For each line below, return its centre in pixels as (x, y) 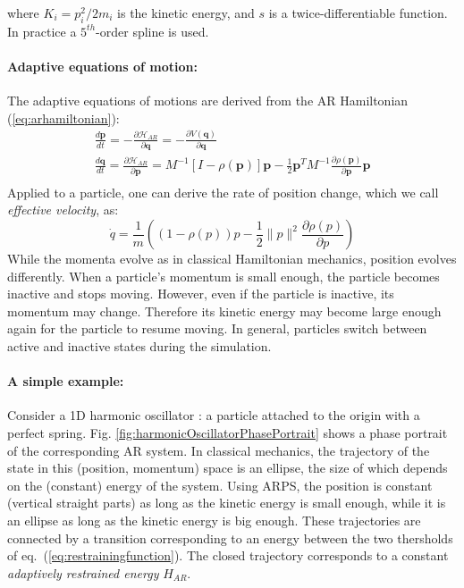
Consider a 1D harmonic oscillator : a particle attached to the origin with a (214, 415)
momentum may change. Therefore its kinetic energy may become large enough (224, 311)
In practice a (42, 31)
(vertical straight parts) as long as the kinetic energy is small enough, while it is (227, 503)
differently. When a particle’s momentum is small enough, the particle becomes (224, 276)
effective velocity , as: (63, 210)
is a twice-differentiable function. (358, 13)
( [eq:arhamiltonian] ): (63, 118)
